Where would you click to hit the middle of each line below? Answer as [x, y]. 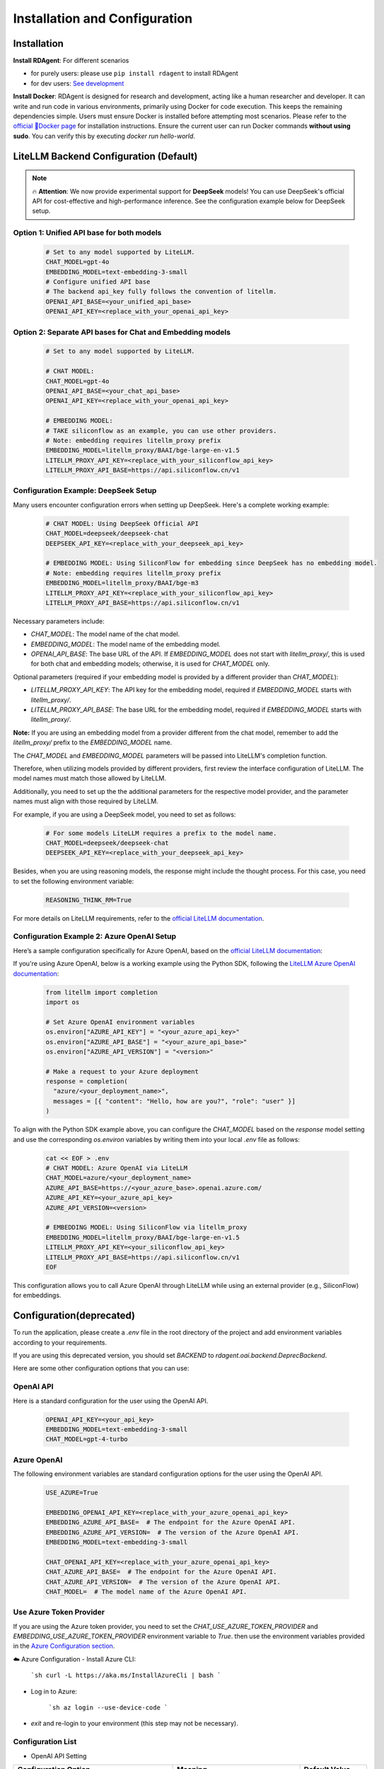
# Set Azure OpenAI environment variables [120, 1022]
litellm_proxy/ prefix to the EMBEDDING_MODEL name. [93, 742]
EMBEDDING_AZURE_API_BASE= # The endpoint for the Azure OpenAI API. [171, 1522]
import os [63, 1002]
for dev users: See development [77, 83]
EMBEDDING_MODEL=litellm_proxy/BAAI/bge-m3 [122, 583]
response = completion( [87, 1082]
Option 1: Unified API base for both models [87, 233]
